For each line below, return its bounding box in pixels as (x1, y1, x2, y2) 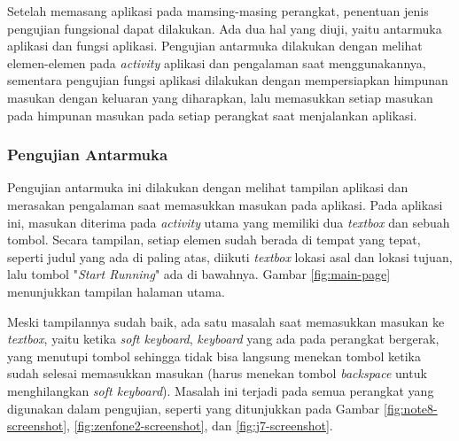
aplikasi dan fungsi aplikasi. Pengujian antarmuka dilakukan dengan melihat (7, 36, 423, 55)
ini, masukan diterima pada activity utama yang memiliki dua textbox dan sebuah (7, 213, 450, 231)
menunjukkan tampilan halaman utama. (7, 282, 225, 300)
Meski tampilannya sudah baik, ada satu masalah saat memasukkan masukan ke (7, 312, 445, 330)
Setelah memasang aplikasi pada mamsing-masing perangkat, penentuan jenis (7, 2, 429, 19)
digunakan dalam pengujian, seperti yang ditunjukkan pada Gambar (7, 398, 380, 417)
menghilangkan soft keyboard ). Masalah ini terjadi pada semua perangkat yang (7, 381, 434, 399)
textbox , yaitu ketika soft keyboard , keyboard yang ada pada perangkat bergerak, (7, 329, 440, 348)
